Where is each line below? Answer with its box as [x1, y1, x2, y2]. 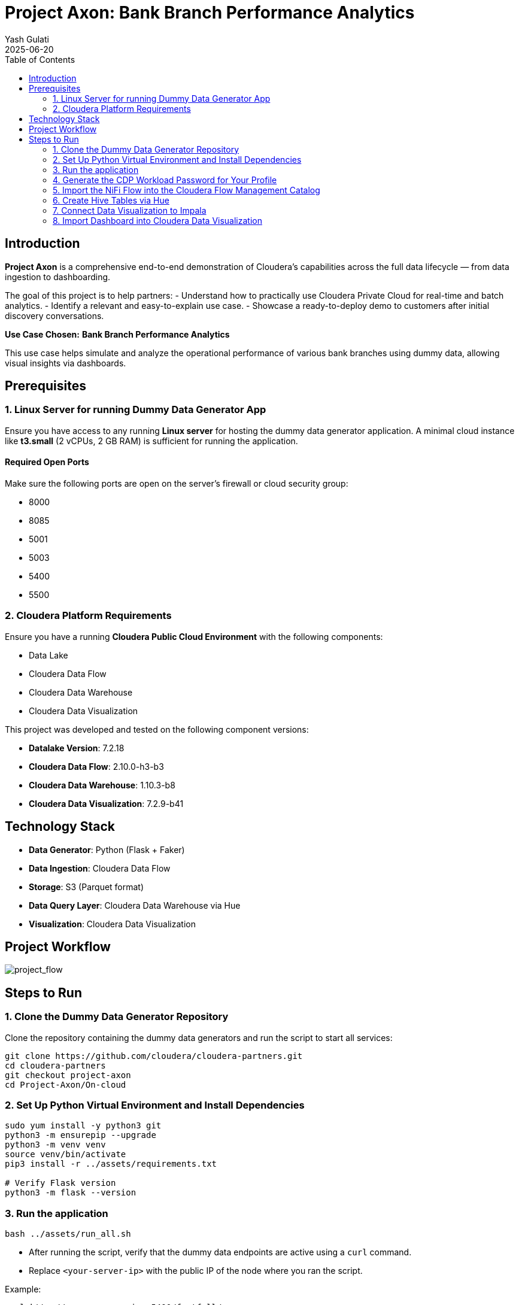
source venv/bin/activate [5, 1149, 126, 1160]
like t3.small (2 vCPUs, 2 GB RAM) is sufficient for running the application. [5, 435, 298, 446]
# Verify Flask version [5, 1178, 116, 1188]
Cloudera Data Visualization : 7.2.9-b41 [29, 798, 184, 809]
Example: [5, 1284, 41, 1295]
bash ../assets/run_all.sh [5, 1229, 131, 1239]
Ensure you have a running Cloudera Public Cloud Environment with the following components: [5, 631, 383, 642]
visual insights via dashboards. [5, 357, 126, 368]
